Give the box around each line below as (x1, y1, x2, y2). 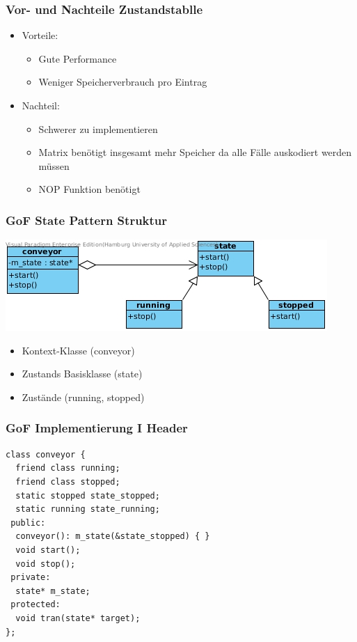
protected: (10, 600, 61, 610)
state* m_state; (15, 586, 90, 596)
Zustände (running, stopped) (22, 389, 145, 404)
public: (10, 517, 46, 528)
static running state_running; (15, 504, 160, 515)
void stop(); (15, 558, 76, 569)
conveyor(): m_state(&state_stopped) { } (15, 531, 210, 542)
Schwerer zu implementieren (38, 121, 158, 136)
